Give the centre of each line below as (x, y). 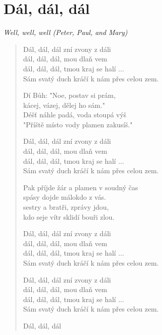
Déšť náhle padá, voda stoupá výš (75, 115)
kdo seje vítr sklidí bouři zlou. (69, 216)
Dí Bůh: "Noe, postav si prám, (69, 95)
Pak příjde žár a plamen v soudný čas (81, 187)
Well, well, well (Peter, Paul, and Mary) (66, 32)
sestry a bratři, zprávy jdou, (66, 207)
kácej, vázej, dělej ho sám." (64, 105)
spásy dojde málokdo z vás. (65, 197)
